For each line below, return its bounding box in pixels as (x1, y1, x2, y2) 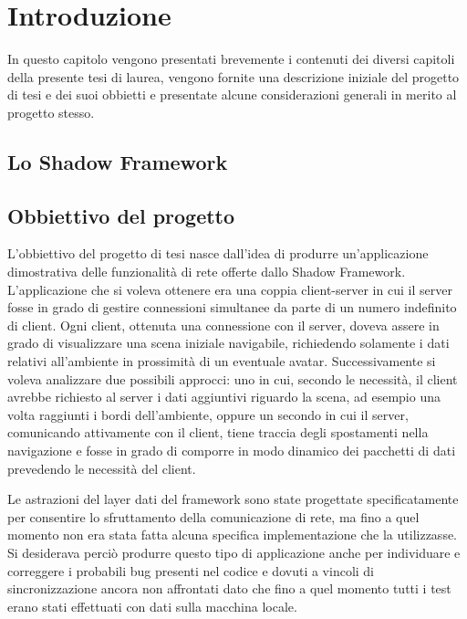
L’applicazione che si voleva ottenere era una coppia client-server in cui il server (7, 279, 452, 299)
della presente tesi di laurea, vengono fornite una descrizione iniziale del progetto (7, 67, 460, 86)
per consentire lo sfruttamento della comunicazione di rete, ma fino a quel (7, 507, 420, 526)
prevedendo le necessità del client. (7, 458, 196, 477)
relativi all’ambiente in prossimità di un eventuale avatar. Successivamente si (7, 351, 436, 371)
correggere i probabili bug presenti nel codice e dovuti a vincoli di (7, 561, 375, 580)
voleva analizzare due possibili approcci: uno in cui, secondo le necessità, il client (7, 369, 458, 388)
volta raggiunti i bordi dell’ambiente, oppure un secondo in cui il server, (7, 404, 409, 424)
